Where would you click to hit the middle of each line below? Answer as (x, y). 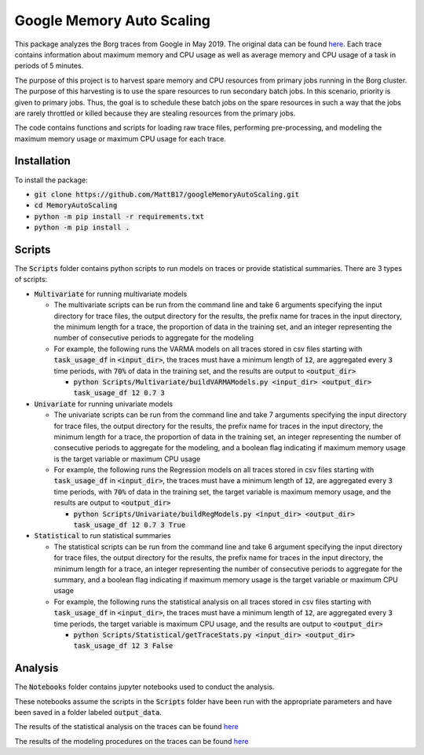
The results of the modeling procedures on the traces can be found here (132, 741)
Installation (42, 161)
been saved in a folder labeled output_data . (88, 713)
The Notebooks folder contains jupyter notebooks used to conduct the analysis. (144, 687)
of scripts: (31, 280)
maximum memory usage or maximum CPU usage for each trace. (121, 138)
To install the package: (51, 180)
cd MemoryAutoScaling (76, 205)
